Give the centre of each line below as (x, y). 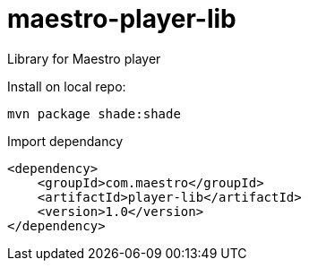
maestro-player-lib (122, 19)
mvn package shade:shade (94, 113)
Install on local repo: (67, 86)
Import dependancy (65, 141)
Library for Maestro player (84, 58)
